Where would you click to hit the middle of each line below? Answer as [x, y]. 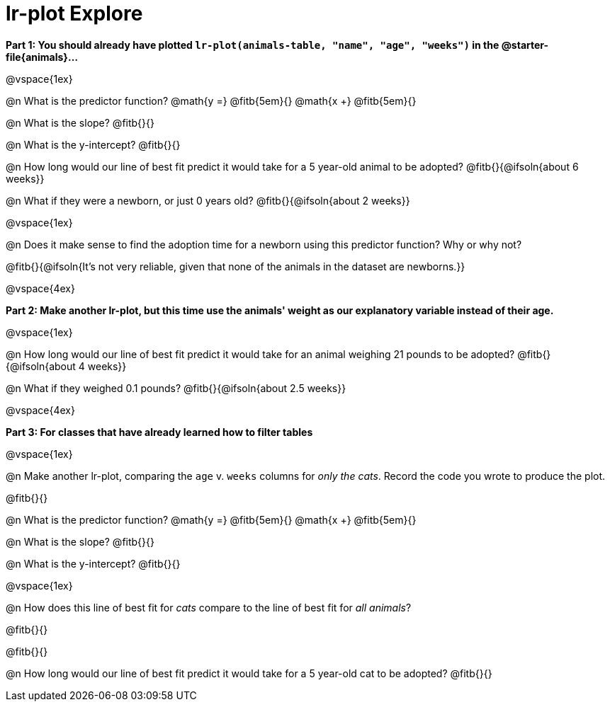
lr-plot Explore [74, 13]
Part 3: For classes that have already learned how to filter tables [159, 432]
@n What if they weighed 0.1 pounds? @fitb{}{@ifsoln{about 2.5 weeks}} [176, 388]
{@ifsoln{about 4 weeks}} [66, 366]
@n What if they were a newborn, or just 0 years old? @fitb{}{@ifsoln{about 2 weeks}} [208, 200]
